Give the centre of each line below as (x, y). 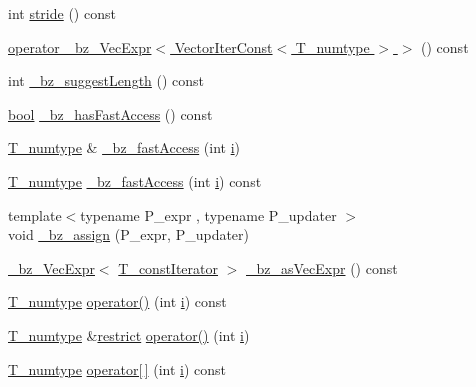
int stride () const (62, 13)
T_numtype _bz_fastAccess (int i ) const (135, 180)
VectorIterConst (223, 46)
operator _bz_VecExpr (80, 46)
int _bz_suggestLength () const (106, 80)
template (35, 214)
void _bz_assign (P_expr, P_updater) (129, 234)
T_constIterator (168, 267)
